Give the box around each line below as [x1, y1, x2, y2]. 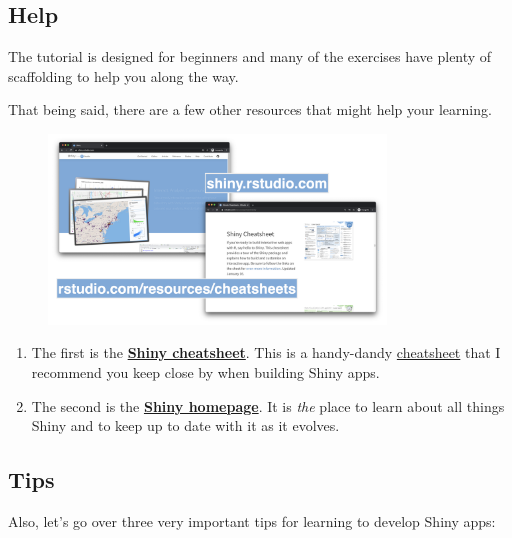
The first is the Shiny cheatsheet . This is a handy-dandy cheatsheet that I [31, 342, 501, 363]
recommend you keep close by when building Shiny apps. [31, 361, 380, 382]
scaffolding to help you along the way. [8, 65, 239, 86]
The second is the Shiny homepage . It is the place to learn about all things [31, 395, 505, 416]
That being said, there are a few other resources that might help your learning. [8, 99, 492, 120]
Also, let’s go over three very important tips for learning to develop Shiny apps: [8, 510, 496, 531]
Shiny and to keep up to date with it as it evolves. [31, 415, 340, 436]
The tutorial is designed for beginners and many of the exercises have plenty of [8, 46, 492, 67]
